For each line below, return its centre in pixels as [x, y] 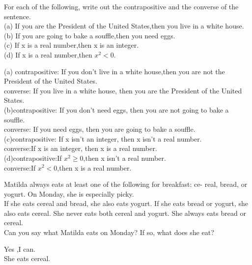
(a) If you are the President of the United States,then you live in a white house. [124, 26]
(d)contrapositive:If [33, 158]
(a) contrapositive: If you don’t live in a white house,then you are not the [114, 71]
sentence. [17, 16]
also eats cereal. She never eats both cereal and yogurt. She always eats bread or [125, 213]
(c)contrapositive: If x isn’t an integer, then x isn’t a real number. [103, 138]
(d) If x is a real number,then [48, 54]
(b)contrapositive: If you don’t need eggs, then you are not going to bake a [116, 109]
